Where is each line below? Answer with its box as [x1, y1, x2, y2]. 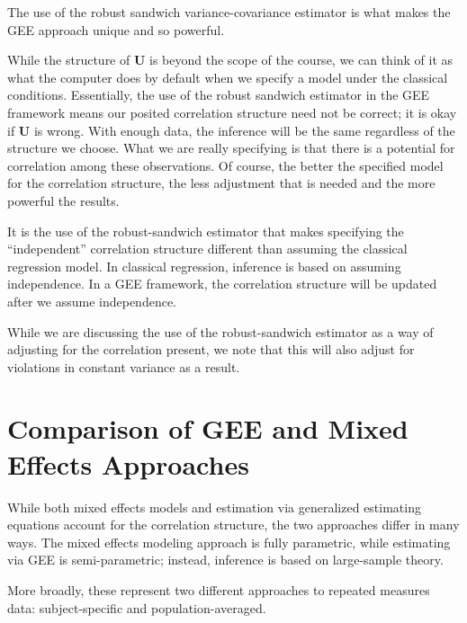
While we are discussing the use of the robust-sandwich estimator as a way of [7, 322, 434, 341]
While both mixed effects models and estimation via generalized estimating [7, 497, 421, 516]
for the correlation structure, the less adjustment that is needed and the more [7, 174, 436, 192]
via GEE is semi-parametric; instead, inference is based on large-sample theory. [7, 550, 444, 569]
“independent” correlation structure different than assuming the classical [7, 239, 408, 258]
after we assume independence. [7, 291, 177, 310]
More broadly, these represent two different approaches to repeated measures [7, 580, 430, 599]
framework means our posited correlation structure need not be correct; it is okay [7, 102, 457, 121]
